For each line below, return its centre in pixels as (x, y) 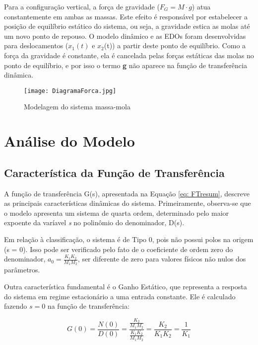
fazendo (16, 306)
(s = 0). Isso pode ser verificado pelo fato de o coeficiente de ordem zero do (119, 249)
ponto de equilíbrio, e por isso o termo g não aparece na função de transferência (126, 65)
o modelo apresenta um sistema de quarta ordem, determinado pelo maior (117, 213)
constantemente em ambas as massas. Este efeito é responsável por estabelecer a (126, 16)
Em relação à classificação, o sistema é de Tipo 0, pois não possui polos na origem (129, 239)
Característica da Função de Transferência (114, 172)
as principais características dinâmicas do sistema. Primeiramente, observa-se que (128, 203)
